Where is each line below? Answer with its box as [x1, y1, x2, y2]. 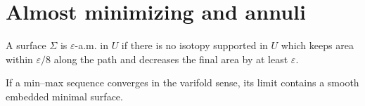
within [6, 51, 33, 66]
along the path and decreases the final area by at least [53, 51, 288, 66]
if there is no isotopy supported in [121, 38, 268, 53]
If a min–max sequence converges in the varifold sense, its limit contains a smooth [6, 75, 359, 90]
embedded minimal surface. [6, 88, 123, 103]
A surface [6, 38, 46, 53]
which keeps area [281, 38, 354, 53]
